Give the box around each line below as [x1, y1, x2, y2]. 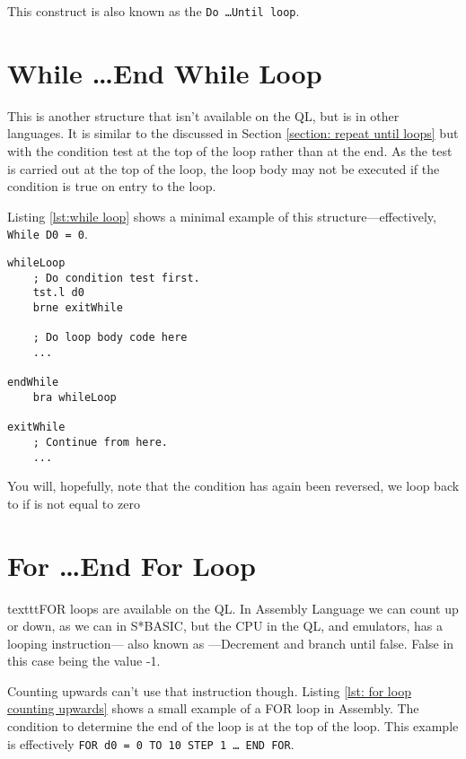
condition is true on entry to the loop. [7, 177, 216, 196]
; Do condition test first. [32, 271, 200, 284]
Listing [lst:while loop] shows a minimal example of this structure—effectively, [7, 206, 436, 225]
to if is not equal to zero [7, 493, 140, 512]
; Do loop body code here [32, 331, 188, 345]
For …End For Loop [7, 546, 256, 583]
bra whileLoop [32, 390, 117, 404]
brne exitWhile [32, 301, 123, 314]
